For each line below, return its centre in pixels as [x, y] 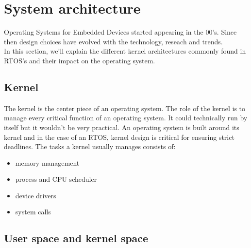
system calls [33, 212]
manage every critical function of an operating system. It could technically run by [126, 118]
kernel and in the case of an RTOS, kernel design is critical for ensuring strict [119, 137]
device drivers [36, 195]
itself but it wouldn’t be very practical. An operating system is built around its [122, 127]
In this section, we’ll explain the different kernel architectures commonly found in [125, 51]
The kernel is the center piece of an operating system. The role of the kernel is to [125, 108]
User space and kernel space [76, 238]
